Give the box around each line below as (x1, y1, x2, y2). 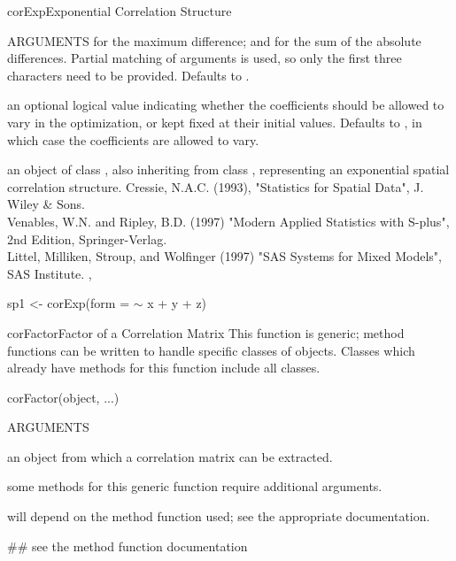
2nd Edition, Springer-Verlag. (7, 229, 167, 248)
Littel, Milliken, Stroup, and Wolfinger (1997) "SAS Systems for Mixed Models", (7, 247, 442, 265)
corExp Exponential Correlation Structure (7, 2, 232, 19)
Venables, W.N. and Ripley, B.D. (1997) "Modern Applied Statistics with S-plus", (7, 211, 450, 230)
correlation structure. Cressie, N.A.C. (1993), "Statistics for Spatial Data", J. (7, 177, 424, 196)
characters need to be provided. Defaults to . (7, 65, 250, 84)
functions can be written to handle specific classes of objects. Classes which (7, 341, 415, 359)
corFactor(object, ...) (7, 388, 120, 406)
